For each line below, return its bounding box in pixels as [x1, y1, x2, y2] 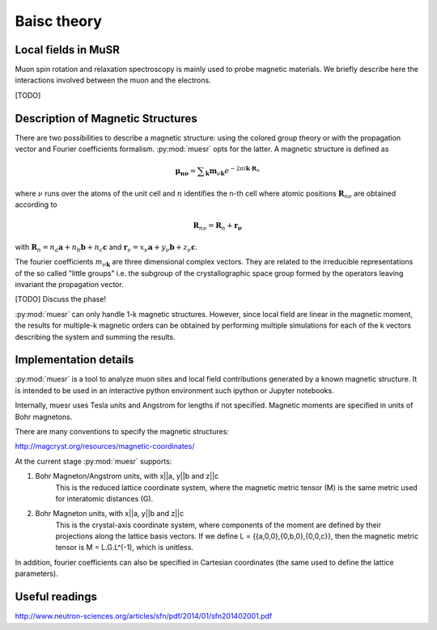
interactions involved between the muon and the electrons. [15, 75, 211, 85]
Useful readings [15, 590, 97, 604]
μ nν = [175, 167, 197, 177]
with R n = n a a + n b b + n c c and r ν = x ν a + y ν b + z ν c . [15, 242, 198, 254]
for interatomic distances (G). [55, 493, 154, 503]
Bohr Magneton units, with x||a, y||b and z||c [35, 509, 185, 518]
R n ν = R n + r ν [193, 221, 243, 232]
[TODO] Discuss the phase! [15, 294, 107, 304]
